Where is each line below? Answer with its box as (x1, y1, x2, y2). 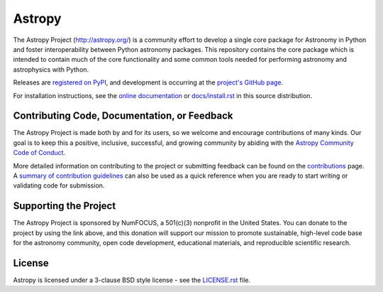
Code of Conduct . (13, 148, 66, 157)
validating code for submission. (13, 181, 105, 190)
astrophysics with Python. (13, 65, 89, 74)
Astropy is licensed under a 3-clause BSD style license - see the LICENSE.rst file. (13, 276, 251, 284)
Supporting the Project (13, 200, 116, 212)
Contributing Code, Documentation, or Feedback (13, 110, 233, 122)
